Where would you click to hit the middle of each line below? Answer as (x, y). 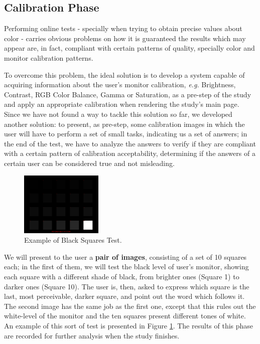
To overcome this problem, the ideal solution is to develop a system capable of (124, 74)
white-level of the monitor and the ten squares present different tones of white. (125, 316)
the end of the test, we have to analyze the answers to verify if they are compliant (130, 143)
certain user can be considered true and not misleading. (89, 163)
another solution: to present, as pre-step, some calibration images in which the (124, 124)
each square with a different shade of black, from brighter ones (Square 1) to (122, 276)
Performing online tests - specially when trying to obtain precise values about (123, 28)
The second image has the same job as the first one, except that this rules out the (130, 306)
